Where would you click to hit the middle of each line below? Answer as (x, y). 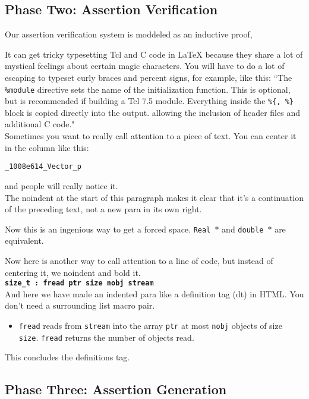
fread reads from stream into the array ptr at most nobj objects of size (150, 325)
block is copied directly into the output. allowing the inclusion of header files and (152, 112)
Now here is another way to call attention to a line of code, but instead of (139, 260)
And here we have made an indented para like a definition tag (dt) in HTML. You (154, 293)
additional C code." (40, 124)
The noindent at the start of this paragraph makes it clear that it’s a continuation (154, 197)
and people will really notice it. (62, 185)
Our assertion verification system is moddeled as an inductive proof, (129, 34)
